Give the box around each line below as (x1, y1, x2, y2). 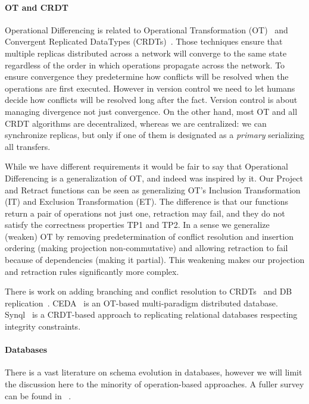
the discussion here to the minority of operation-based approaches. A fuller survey (5, 378, 304, 390)
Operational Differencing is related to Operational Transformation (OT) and (5, 23, 288, 36)
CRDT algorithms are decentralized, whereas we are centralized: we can (5, 117, 267, 129)
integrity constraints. (5, 320, 81, 333)
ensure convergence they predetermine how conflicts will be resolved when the (5, 70, 289, 83)
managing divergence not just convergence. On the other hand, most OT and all (5, 105, 298, 117)
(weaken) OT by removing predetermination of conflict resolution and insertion (5, 230, 294, 242)
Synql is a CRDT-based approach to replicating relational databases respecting (5, 308, 298, 321)
